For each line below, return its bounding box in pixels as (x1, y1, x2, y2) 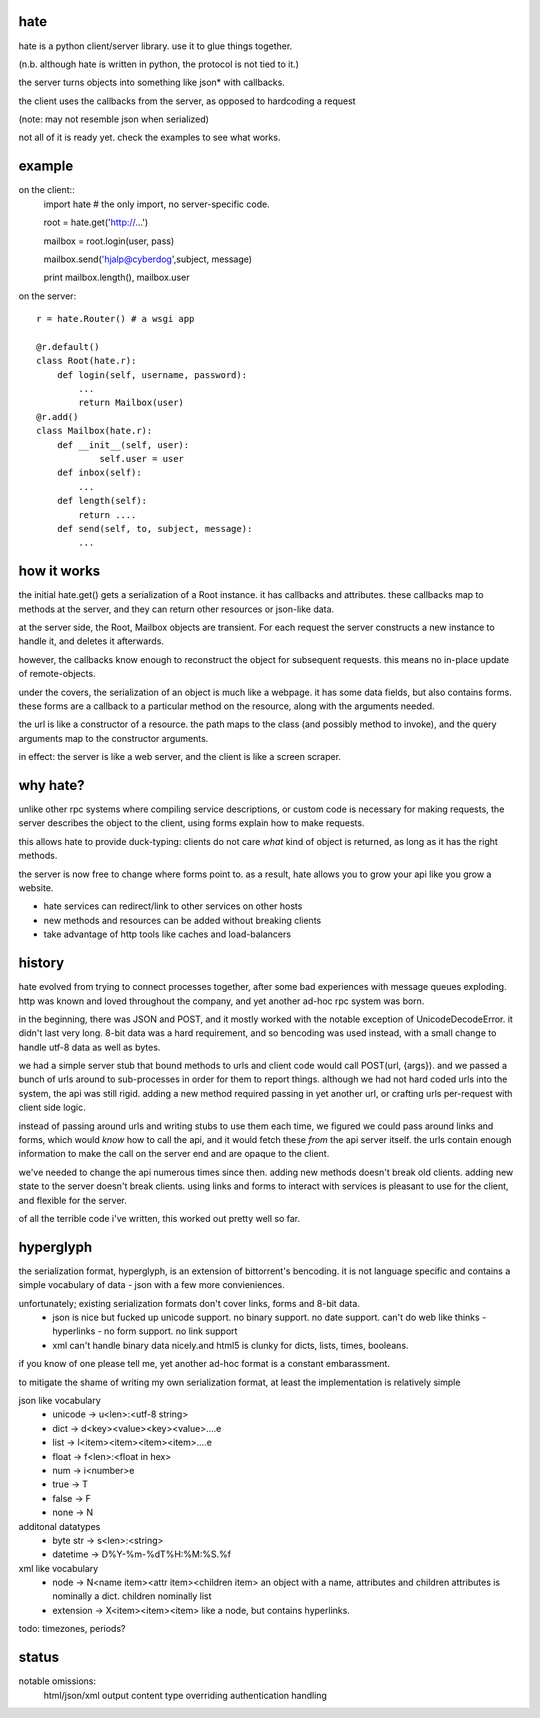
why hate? (18, 776, 85, 794)
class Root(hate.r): (36, 355, 137, 367)
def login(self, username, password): (56, 369, 248, 380)
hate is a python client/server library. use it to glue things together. (18, 40, 293, 52)
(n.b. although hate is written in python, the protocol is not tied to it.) (18, 58, 300, 70)
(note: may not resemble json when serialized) (18, 113, 210, 125)
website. (18, 882, 54, 894)
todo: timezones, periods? (18, 1623, 126, 1635)
